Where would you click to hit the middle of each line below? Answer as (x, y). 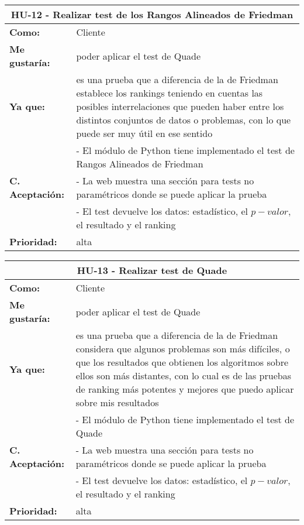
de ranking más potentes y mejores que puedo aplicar (185, 389)
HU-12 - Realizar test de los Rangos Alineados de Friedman (152, 14)
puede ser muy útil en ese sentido (144, 133)
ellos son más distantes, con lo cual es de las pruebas (183, 375)
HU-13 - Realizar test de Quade (152, 270)
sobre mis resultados (117, 402)
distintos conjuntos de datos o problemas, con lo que (184, 120)
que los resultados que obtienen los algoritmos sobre (182, 362)
